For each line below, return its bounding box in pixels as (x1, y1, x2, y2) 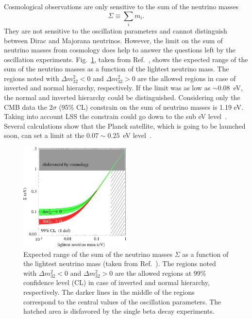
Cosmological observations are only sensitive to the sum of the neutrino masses (4, 1, 239, 11)
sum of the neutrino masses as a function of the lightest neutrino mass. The (4, 64, 229, 74)
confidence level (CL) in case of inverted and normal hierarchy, (23, 277, 210, 287)
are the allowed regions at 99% (115, 268, 206, 278)
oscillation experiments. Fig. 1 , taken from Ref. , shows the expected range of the (4, 54, 248, 64)
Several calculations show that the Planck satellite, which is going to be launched (4, 120, 246, 131)
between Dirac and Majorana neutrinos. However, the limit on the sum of (4, 35, 223, 45)
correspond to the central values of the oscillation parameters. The (23, 296, 221, 306)
